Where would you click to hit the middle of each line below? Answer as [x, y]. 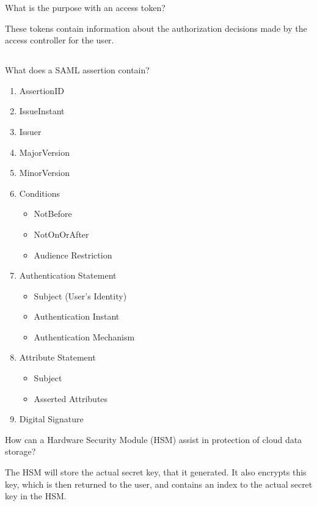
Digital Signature [51, 419]
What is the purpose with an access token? [85, 7]
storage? [20, 451]
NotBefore [53, 214]
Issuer [30, 131]
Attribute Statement [57, 357]
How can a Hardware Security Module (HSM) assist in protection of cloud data [154, 439]
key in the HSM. [36, 496]
